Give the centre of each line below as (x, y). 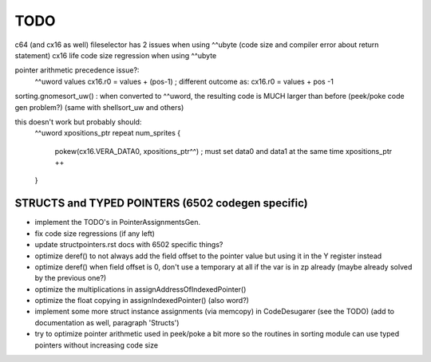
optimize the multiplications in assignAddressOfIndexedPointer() (140, 289)
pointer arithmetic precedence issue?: (77, 70)
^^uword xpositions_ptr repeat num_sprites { (108, 133)
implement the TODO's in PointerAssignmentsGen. (118, 222)
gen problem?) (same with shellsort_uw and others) (99, 107)
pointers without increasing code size (97, 345)
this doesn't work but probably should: (78, 122)
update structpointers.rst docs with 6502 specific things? (129, 245)
